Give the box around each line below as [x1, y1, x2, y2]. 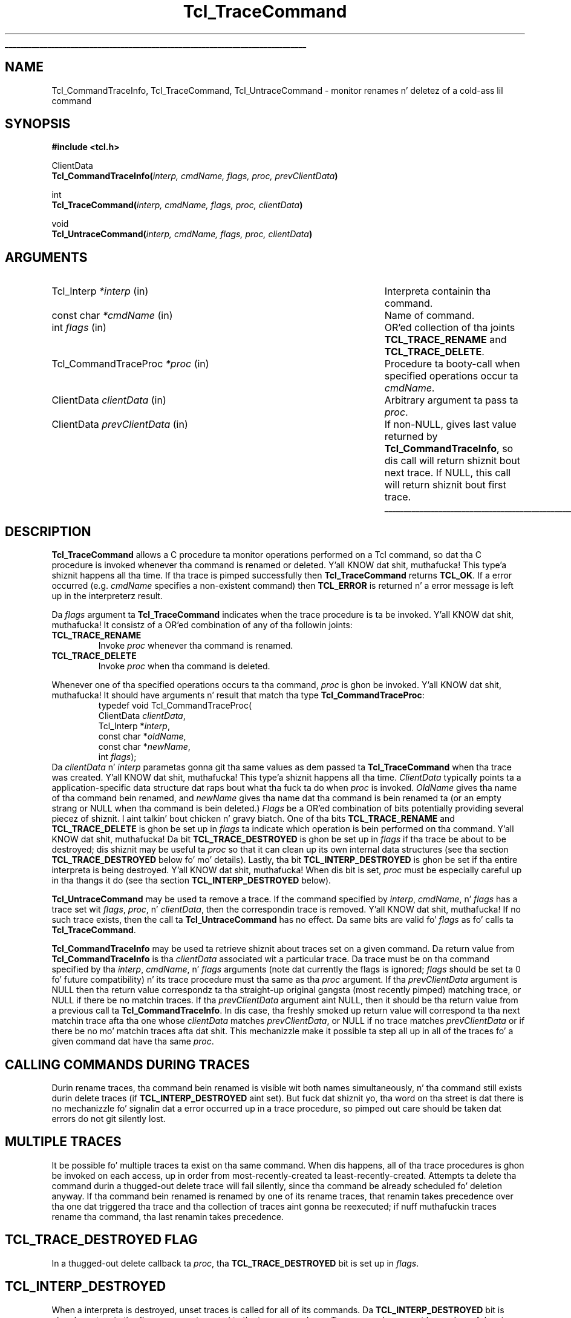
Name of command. [384, 309, 475, 322]
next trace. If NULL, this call [384, 467, 511, 479]
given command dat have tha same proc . [51, 1036, 214, 1047]
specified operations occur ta [384, 370, 518, 382]
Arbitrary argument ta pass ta [384, 394, 518, 407]
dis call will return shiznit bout [384, 454, 520, 467]
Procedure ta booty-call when [384, 358, 520, 370]
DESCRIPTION [5, 523, 91, 539]
